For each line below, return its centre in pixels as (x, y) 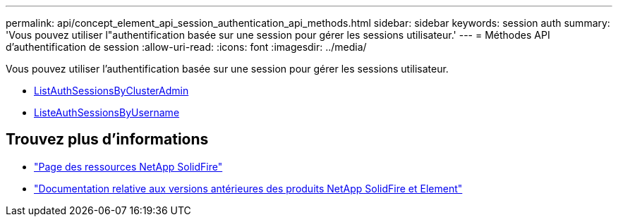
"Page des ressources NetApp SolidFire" (128, 166)
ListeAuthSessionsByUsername (107, 112)
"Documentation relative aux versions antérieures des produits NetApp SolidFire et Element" (248, 188)
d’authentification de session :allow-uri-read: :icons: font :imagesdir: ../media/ (186, 47)
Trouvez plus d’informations (107, 140)
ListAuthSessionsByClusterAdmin (111, 91)
